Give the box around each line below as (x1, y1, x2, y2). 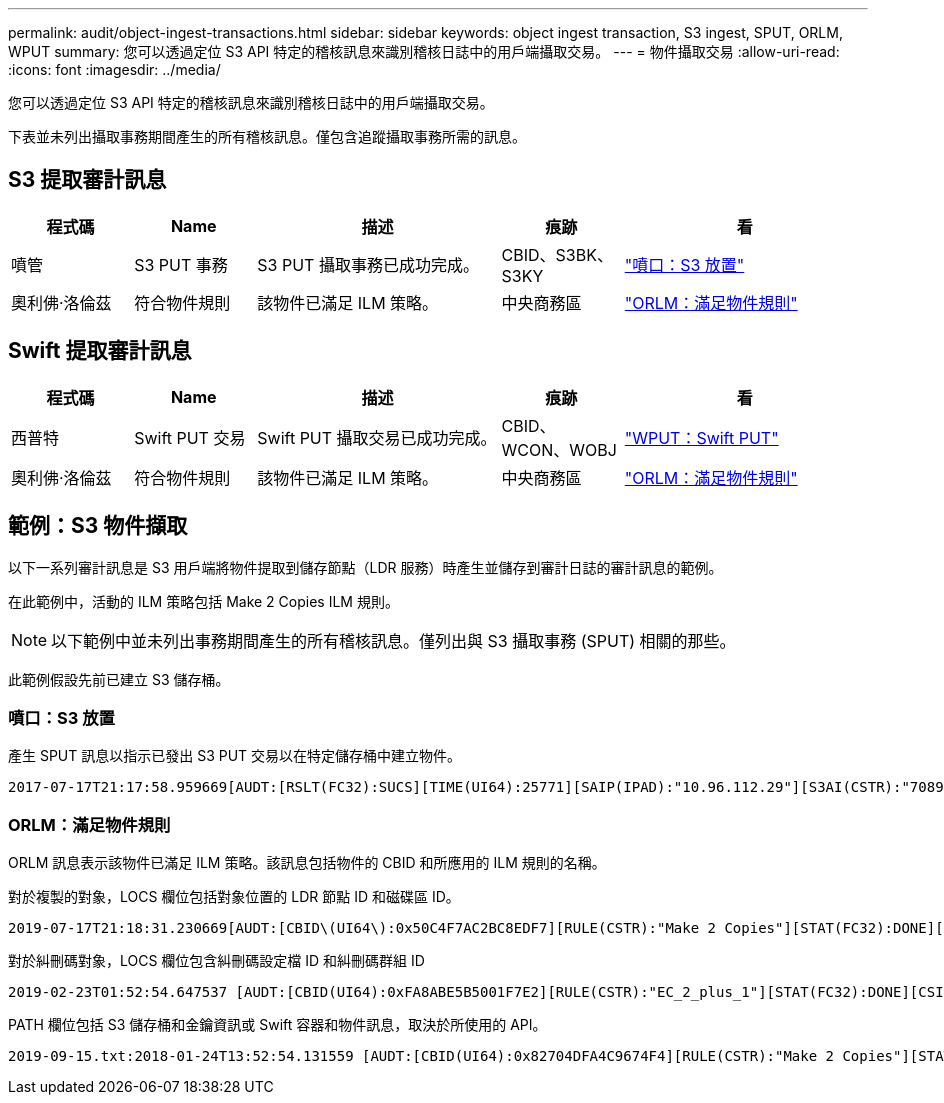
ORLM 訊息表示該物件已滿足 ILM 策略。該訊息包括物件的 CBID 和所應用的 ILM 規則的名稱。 (8, 854, 606, 872)
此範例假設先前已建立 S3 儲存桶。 (8, 670, 230, 688)
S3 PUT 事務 (134, 254, 228, 275)
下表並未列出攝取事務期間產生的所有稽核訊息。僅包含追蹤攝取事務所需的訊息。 (8, 128, 526, 145)
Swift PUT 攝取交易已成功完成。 (257, 427, 497, 448)
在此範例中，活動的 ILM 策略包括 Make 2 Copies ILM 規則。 (8, 592, 399, 610)
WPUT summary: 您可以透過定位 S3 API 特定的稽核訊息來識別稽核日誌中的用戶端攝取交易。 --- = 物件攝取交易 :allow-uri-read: (8, 43, 840, 60)
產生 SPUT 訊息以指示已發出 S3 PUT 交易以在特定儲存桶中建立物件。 (8, 747, 462, 765)
